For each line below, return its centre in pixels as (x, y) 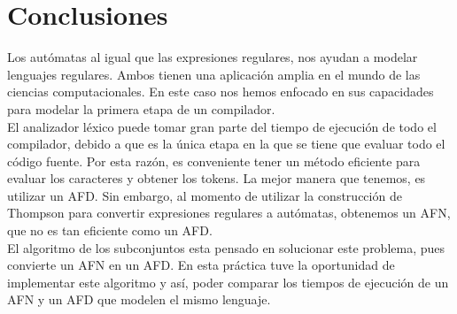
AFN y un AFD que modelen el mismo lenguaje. (139, 299)
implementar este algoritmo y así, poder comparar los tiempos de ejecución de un (228, 282)
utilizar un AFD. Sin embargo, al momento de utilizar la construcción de (205, 195)
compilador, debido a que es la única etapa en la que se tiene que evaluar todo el (226, 144)
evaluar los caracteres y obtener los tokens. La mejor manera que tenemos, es (217, 178)
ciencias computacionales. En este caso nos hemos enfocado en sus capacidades (221, 92)
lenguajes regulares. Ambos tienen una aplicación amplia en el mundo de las (214, 74)
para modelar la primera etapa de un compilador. (141, 108)
